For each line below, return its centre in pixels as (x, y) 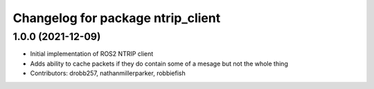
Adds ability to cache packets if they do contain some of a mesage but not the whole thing (159, 63)
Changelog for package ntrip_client (117, 18)
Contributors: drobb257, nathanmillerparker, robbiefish (108, 73)
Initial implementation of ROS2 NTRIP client (92, 54)
